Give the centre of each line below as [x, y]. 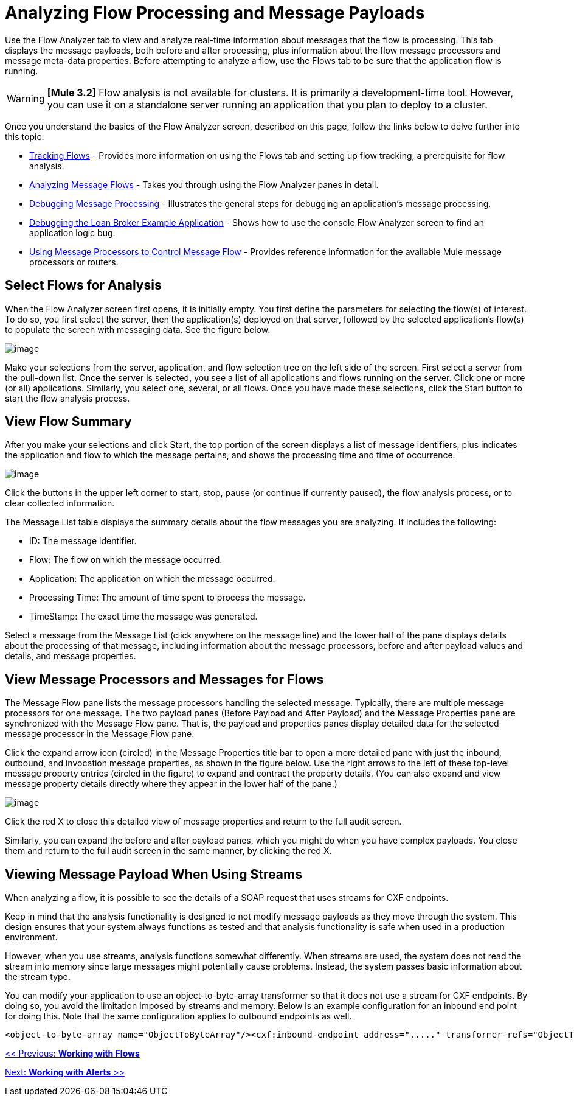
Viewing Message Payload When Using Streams [154, 874]
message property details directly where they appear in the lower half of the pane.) [171, 784]
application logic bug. [72, 232]
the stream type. [38, 977]
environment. [31, 937]
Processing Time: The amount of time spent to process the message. [168, 598]
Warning [26, 98]
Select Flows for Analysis [83, 285]
